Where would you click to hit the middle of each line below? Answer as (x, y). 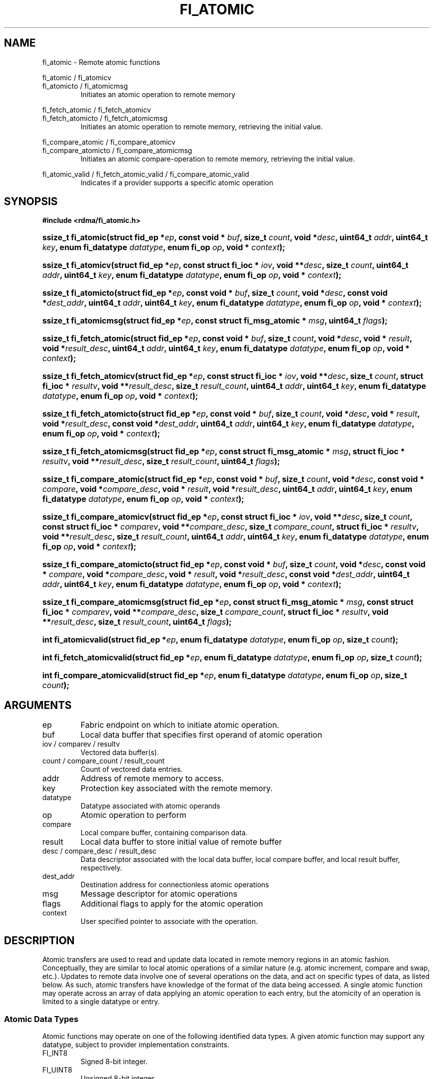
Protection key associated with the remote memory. (177, 788)
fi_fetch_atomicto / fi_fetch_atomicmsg (105, 118)
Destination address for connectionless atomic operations (175, 885)
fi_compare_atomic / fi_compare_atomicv (109, 142)
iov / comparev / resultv (81, 744)
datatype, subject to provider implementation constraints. (136, 1044)
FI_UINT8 (57, 1070)
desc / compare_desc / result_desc (99, 851)
